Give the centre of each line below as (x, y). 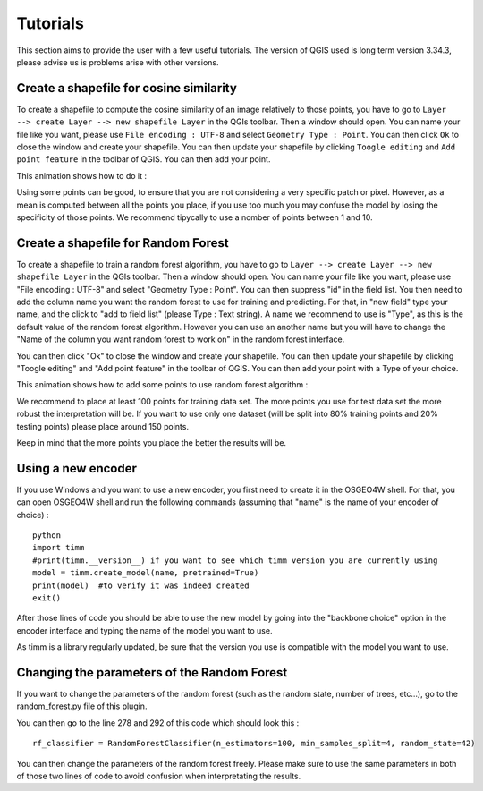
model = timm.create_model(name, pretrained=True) (146, 573)
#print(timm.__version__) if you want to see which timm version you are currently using (235, 560)
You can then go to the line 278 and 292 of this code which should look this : (158, 723)
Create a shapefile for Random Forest (123, 243)
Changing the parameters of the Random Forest (152, 672)
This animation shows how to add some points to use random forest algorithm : (162, 385)
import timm (59, 548)
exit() (47, 598)
